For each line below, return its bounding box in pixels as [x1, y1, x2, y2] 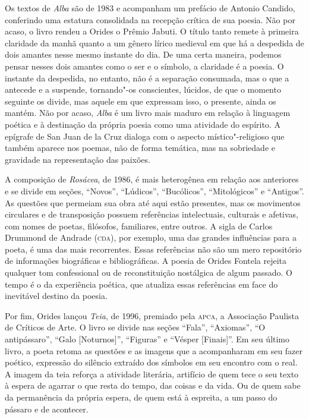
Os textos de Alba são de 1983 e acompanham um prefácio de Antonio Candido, [5, 2, 295, 14]
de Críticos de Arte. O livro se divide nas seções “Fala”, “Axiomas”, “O [5, 321, 266, 333]
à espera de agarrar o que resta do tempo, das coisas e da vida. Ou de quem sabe [5, 379, 301, 392]
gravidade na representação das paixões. [5, 153, 150, 165]
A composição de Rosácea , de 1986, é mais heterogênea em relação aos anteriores [5, 173, 299, 185]
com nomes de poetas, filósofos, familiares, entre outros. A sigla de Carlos [5, 219, 273, 232]
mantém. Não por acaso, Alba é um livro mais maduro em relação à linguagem [5, 106, 291, 119]
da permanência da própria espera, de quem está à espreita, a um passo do [5, 391, 278, 403]
